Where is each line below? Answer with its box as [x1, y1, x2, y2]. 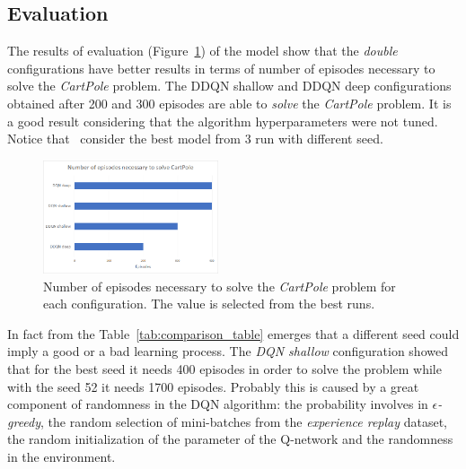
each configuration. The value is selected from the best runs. [43, 294, 375, 313]
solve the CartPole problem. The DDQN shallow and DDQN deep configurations [7, 76, 452, 95]
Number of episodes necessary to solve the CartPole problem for [43, 276, 396, 295]
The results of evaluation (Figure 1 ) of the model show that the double [7, 41, 398, 60]
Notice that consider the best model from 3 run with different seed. [7, 129, 383, 148]
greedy [7, 412, 41, 430]
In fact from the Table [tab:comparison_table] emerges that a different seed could [7, 324, 460, 343]
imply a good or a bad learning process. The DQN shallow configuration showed [7, 342, 448, 360]
